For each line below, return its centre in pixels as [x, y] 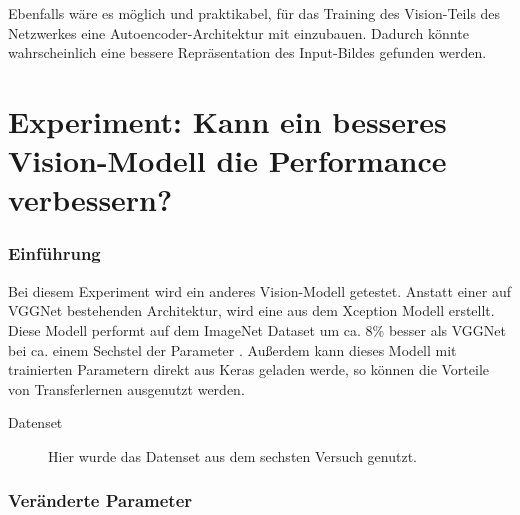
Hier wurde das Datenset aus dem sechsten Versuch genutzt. [232, 455]
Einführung [54, 253]
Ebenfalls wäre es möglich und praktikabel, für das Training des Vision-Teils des [254, 13]
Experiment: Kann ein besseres [227, 120]
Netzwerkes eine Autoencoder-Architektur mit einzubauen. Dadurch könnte [238, 32]
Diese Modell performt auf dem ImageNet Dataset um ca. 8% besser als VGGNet [257, 329]
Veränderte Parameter [100, 500]
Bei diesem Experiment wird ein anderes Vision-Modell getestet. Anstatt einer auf [259, 290]
